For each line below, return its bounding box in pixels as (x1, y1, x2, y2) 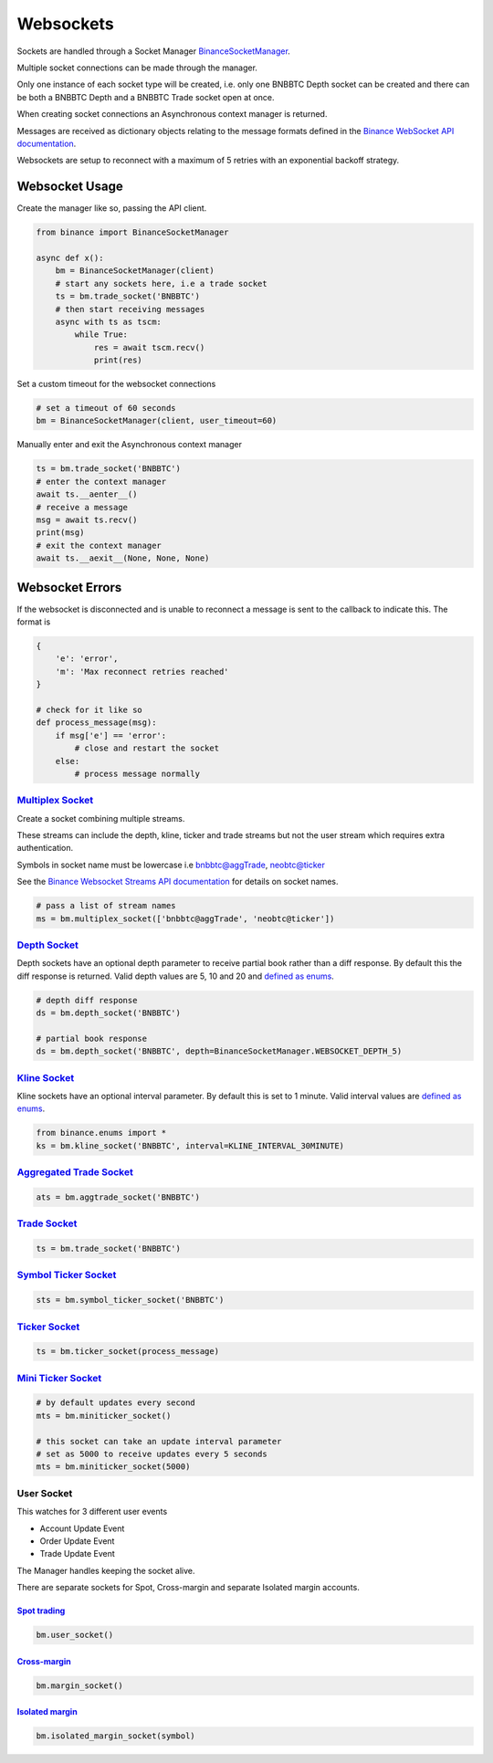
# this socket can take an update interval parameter (36, 1436, 282, 1446)
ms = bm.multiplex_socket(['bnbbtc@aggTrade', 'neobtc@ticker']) (36, 913, 335, 924)
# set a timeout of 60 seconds (36, 403, 177, 414)
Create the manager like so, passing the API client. (16, 203, 207, 214)
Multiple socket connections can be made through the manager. (16, 62, 257, 73)
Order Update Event (39, 1535, 115, 1547)
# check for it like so (36, 704, 143, 715)
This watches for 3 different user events (16, 1506, 168, 1517)
